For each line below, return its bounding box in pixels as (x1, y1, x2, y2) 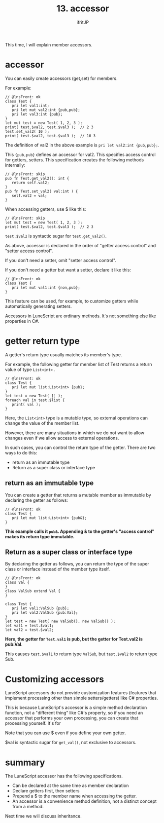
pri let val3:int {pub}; (11, 112, 63, 116)
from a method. (12, 804, 44, 810)
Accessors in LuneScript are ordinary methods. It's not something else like (5, 313, 156, 319)
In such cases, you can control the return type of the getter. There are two (5, 445, 156, 450)
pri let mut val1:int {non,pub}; (11, 285, 80, 290)
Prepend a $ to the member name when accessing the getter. (12, 793, 137, 799)
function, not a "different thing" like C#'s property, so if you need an (5, 710, 143, 716)
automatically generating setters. (5, 303, 72, 309)
